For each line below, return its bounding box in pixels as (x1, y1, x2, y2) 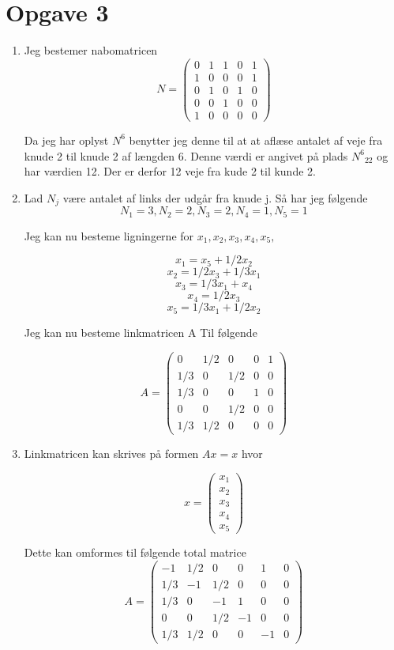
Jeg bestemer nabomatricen (24, 42, 158, 59)
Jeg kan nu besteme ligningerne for (24, 227, 194, 244)
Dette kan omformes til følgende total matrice (24, 544, 246, 561)
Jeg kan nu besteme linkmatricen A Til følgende (24, 324, 257, 341)
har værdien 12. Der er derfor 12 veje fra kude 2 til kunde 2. (24, 163, 316, 180)
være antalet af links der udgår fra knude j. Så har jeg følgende (62, 189, 368, 206)
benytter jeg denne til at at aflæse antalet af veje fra (129, 131, 383, 148)
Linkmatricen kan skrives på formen (24, 445, 199, 462)
